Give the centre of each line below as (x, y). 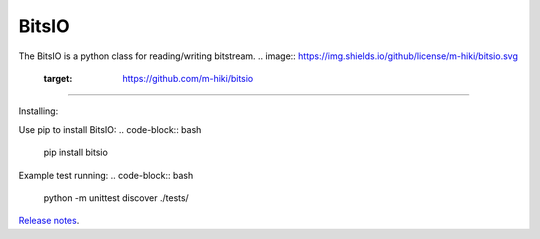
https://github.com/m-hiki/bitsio (188, 78)
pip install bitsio (76, 152)
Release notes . (49, 221)
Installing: (38, 111)
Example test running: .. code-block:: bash (106, 175)
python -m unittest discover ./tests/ (116, 197)
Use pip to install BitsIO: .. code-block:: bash (110, 129)
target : (58, 78)
